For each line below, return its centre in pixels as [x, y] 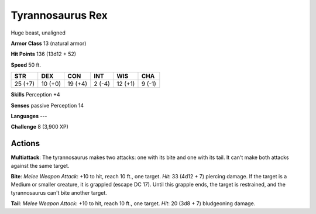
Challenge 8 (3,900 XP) [39, 127]
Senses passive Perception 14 [47, 105]
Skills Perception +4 [36, 95]
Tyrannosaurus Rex [59, 15]
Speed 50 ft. [26, 65]
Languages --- [29, 116]
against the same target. [40, 165]
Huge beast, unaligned [38, 33]
